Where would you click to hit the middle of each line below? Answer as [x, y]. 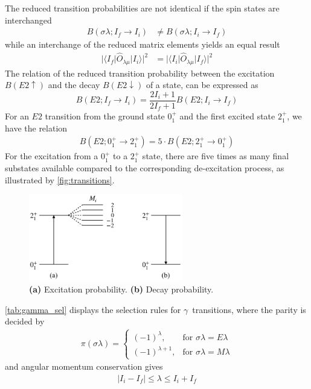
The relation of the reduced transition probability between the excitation [140, 73]
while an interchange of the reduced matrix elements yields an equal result [143, 44]
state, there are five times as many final [216, 156]
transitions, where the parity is [249, 309]
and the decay [74, 85]
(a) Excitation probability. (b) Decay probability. [121, 289]
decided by [25, 321]
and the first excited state [227, 116]
